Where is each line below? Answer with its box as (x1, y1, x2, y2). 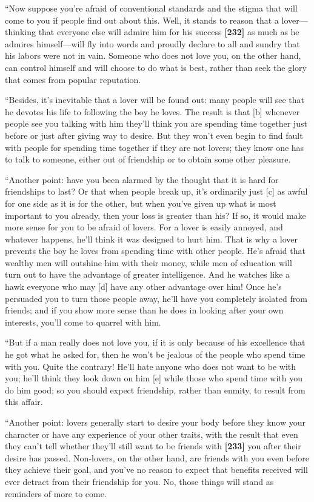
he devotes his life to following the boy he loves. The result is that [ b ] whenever (5, 105, 300, 118)
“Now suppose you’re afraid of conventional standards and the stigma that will (5, 2, 298, 14)
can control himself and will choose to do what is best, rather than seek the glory (5, 61, 307, 73)
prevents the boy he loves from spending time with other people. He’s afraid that (5, 244, 306, 257)
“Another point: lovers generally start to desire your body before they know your (5, 416, 306, 428)
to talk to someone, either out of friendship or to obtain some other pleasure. (5, 153, 291, 166)
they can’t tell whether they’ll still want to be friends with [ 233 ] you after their (5, 440, 301, 452)
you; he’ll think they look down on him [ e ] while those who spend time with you (5, 372, 302, 384)
